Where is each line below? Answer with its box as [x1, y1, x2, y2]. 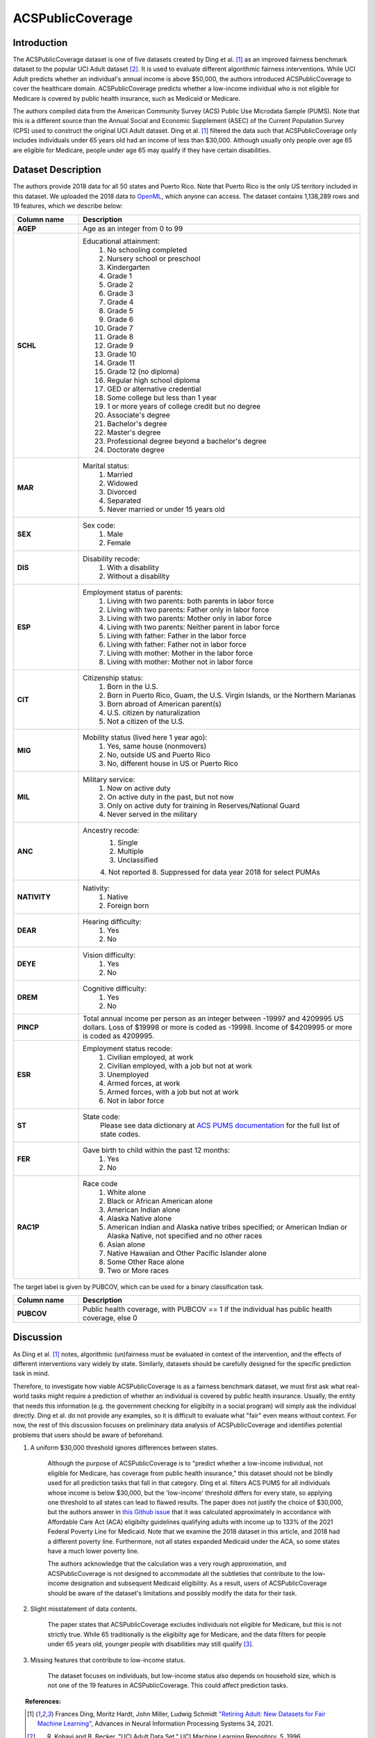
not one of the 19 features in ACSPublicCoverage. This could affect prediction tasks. [47, 1681, 288, 1689]
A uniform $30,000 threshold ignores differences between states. [30, 1443, 218, 1452]
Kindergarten [106, 262, 150, 272]
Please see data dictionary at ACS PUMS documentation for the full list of [99, 1120, 340, 1130]
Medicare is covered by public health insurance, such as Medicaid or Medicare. [12, 94, 241, 102]
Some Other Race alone [106, 1257, 185, 1267]
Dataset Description [12, 164, 101, 176]
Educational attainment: [82, 236, 160, 246]
